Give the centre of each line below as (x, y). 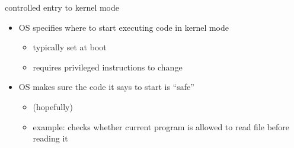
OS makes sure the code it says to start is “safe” (106, 87)
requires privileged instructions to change (108, 67)
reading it (50, 138)
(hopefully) (53, 106)
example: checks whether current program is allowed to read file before (161, 126)
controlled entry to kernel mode (62, 7)
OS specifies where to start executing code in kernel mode (124, 27)
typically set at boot (70, 47)
